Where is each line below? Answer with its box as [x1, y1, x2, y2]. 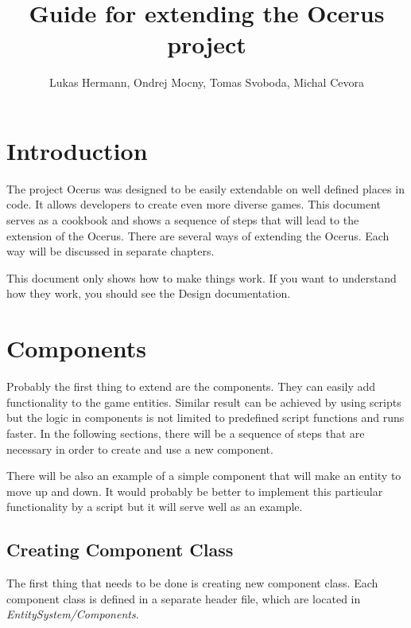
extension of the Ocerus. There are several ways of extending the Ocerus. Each [6, 227, 390, 244]
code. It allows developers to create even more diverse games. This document [6, 196, 382, 213]
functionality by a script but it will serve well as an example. [6, 498, 303, 515]
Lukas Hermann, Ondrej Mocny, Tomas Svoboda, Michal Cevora [48, 74, 364, 91]
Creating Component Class [6, 537, 234, 562]
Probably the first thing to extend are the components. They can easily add [6, 378, 376, 395]
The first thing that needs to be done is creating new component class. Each [6, 575, 378, 591]
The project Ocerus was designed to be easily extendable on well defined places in [6, 180, 405, 197]
